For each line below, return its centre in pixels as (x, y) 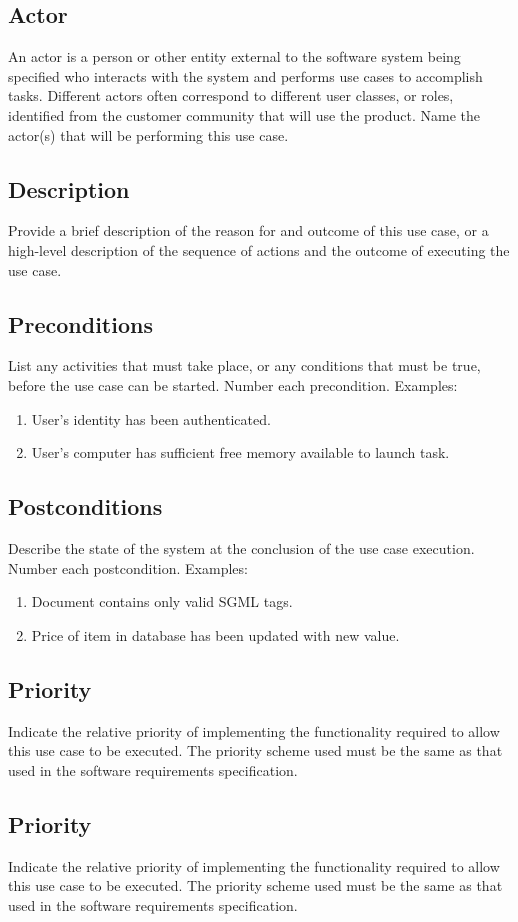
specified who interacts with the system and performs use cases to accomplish (245, 75)
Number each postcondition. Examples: (128, 567)
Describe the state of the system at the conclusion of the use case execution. (241, 547)
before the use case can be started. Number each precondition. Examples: (233, 384)
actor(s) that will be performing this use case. (148, 134)
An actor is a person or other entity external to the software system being (234, 56)
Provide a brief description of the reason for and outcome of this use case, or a (248, 230)
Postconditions (85, 506)
